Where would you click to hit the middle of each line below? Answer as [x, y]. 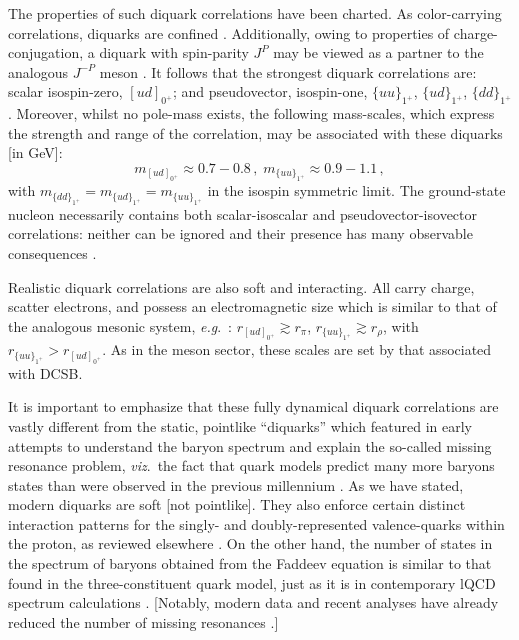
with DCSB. [45, 372]
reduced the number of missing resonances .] [143, 621]
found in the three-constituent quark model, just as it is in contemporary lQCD [252, 582]
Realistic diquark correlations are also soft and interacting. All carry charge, [241, 286]
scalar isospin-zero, [65, 91]
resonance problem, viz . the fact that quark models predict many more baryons [251, 465]
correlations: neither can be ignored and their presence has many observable [240, 233]
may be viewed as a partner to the [378, 52]
